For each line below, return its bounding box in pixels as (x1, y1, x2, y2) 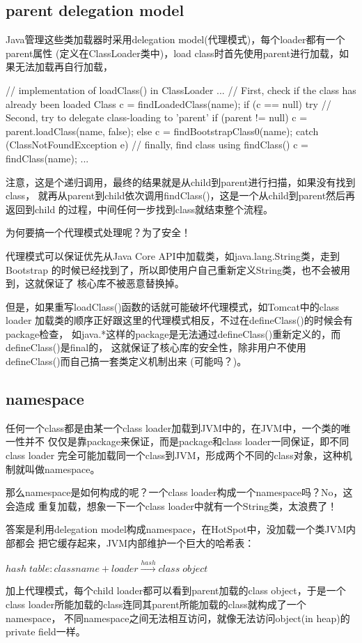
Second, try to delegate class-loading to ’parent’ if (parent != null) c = (6, 110, 308, 125)
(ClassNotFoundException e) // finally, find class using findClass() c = (6, 137, 308, 152)
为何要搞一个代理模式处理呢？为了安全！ (6, 225, 191, 240)
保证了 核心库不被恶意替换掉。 (44, 276, 184, 290)
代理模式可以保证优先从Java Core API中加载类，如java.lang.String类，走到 (6, 248, 340, 263)
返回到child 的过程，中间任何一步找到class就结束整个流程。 (6, 201, 273, 216)
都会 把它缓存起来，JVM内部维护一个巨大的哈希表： (15, 536, 255, 550)
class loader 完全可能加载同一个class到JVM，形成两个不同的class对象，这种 (6, 448, 343, 463)
